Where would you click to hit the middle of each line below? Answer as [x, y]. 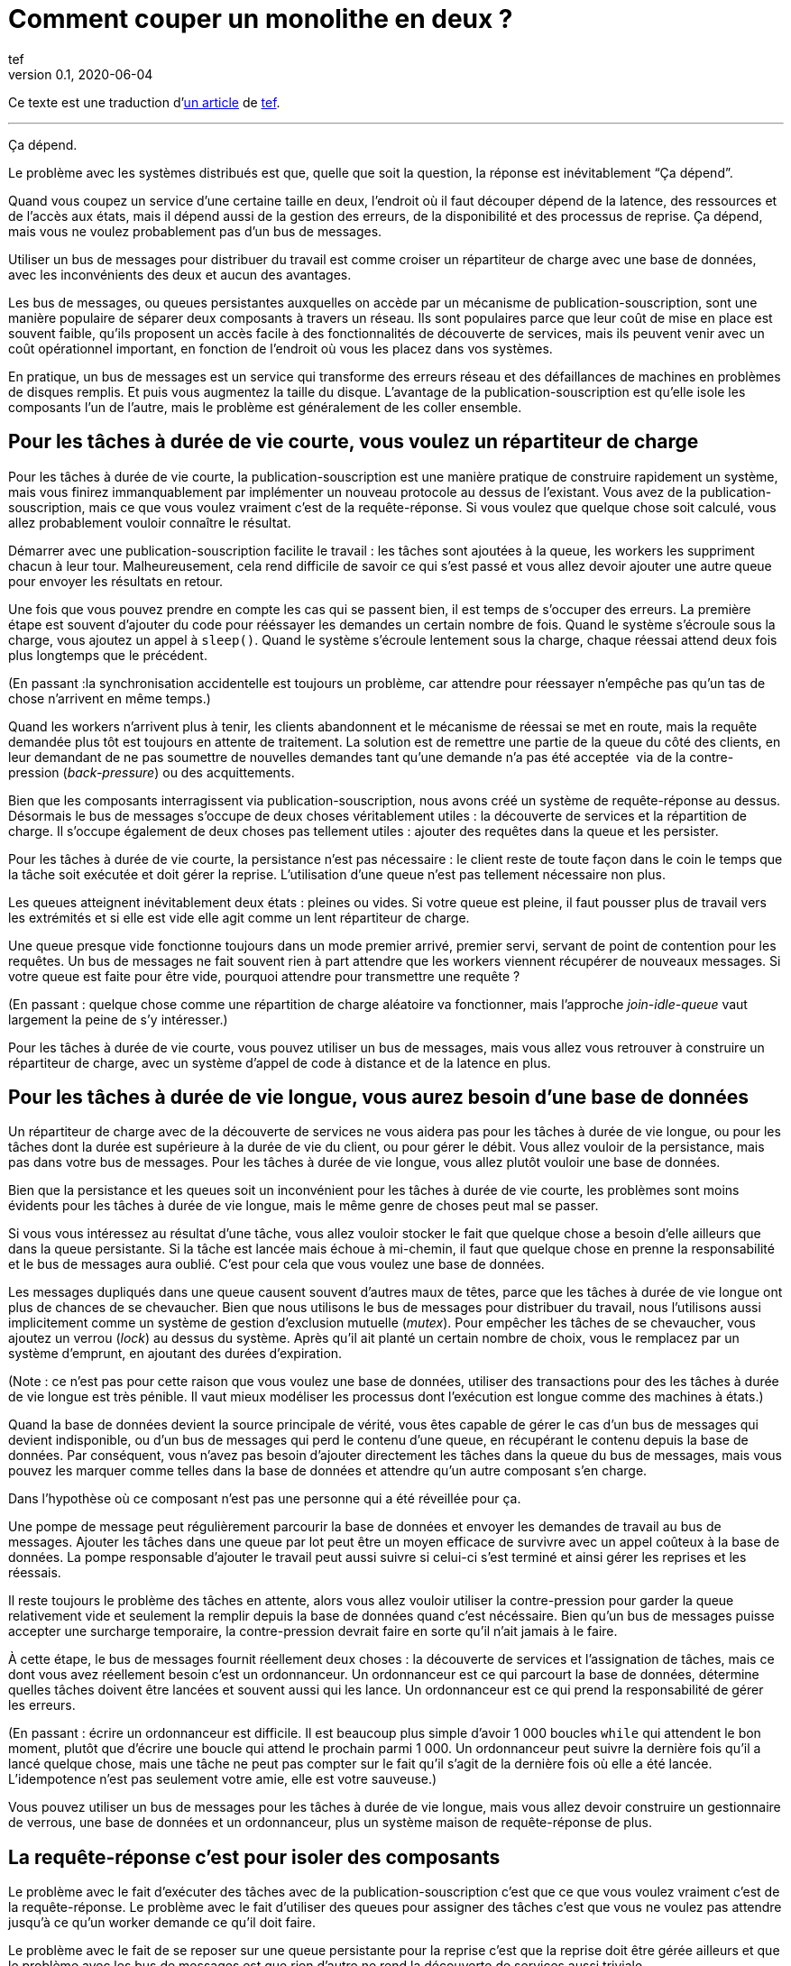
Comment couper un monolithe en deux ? [261, 19]
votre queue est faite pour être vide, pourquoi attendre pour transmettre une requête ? [264, 976]
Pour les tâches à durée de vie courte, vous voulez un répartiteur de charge [354, 442]
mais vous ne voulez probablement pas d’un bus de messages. [195, 231]
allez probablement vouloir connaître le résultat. [150, 522]
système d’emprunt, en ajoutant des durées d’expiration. [175, 1354]
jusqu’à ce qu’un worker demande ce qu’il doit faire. [162, 1923]
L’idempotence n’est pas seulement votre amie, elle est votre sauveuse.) [223, 1779]
